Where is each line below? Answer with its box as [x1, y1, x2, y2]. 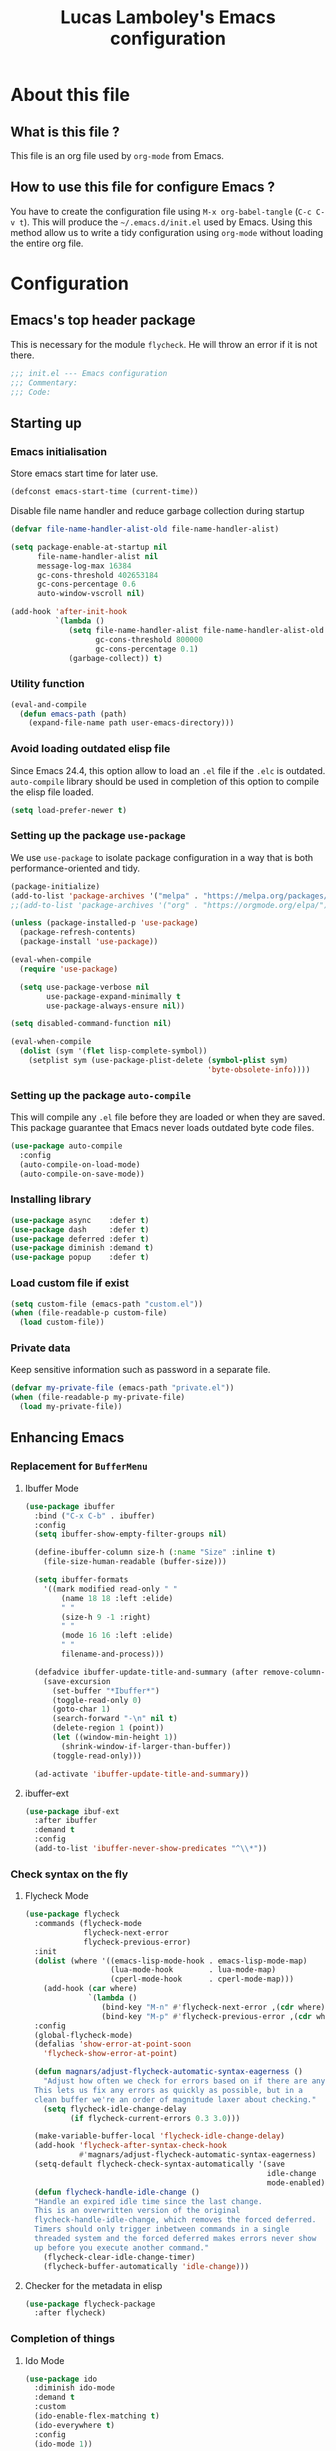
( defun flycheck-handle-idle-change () [34, 2187, 201, 2197]
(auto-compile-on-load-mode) [19, 1159, 141, 1170]
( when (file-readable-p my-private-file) [10, 1392, 186, 1403]
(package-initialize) [10, 881, 101, 891]
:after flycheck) [34, 2308, 107, 2318]
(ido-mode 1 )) [34, 2439, 93, 2449]
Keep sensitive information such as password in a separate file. [10, 1364, 271, 1376]
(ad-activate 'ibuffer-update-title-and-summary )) [34, 1769, 250, 1779]
